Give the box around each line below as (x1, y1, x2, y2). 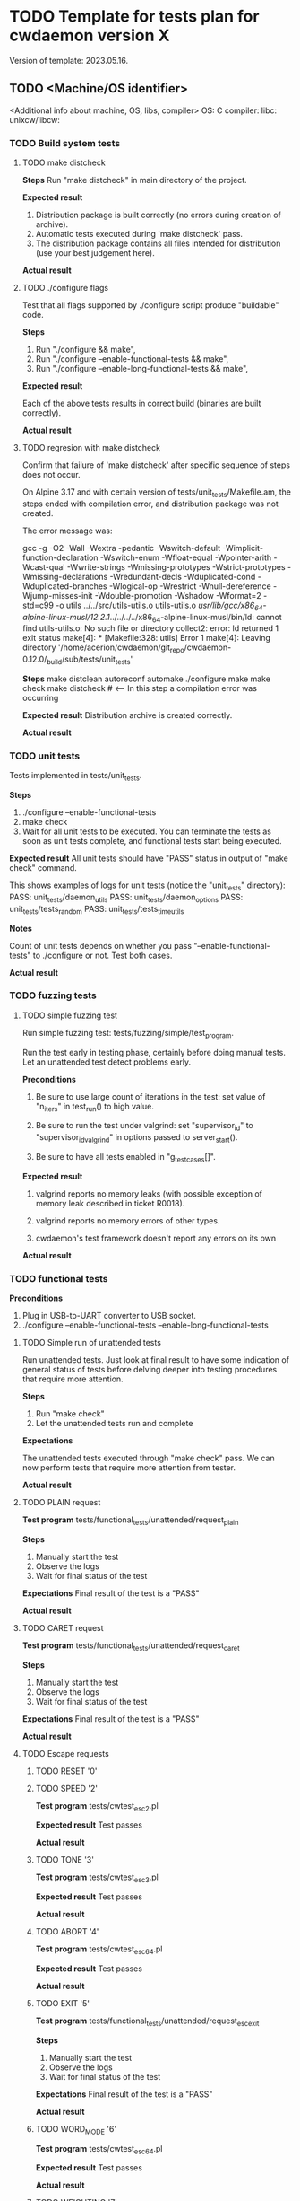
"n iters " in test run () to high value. (35, 1100, 154, 1114)
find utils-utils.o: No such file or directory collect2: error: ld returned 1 (21, 623, 279, 634)
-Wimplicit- (222, 542, 264, 553)
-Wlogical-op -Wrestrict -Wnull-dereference (108, 581, 271, 592)
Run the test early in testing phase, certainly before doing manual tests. (21, 1047, 287, 1057)
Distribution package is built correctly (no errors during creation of (35, 209, 282, 221)
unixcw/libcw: (9, 114, 61, 125)
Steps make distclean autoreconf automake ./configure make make (21, 673, 271, 684)
